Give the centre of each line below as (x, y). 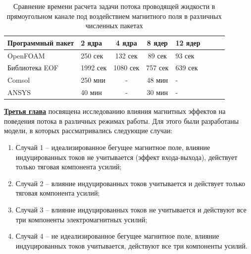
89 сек (157, 55)
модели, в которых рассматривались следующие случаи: (88, 130)
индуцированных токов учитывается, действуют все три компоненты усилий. (131, 245)
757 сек (157, 68)
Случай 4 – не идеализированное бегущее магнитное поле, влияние (117, 236)
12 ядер (188, 42)
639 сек (187, 68)
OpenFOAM (26, 55)
